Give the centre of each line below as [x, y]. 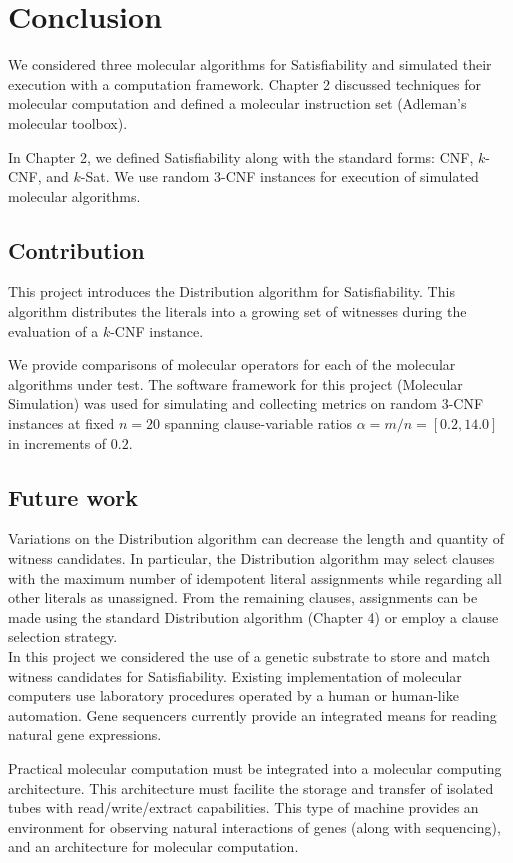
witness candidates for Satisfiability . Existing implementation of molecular [235, 675]
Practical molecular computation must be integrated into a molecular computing [255, 767]
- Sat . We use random [145, 176]
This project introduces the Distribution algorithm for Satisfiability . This [231, 291]
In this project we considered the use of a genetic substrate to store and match [249, 656]
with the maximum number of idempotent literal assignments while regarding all [255, 577]
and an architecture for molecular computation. [153, 846]
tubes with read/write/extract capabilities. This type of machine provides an [243, 807]
